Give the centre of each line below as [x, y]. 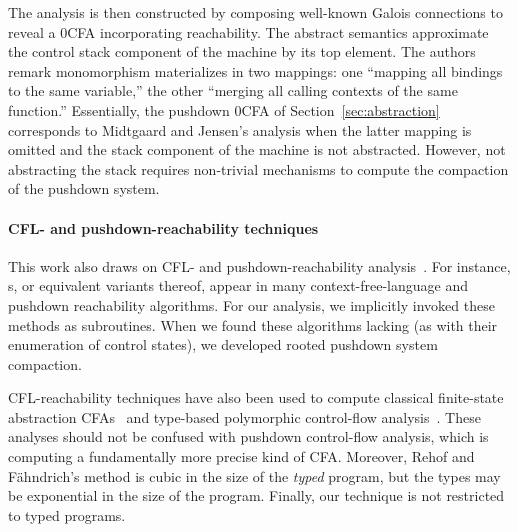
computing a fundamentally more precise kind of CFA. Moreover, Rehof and [241, 456]
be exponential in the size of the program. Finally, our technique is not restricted [256, 495]
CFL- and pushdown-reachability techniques [163, 227]
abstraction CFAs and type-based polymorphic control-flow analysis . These [244, 416]
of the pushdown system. [84, 188]
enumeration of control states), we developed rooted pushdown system [223, 344]
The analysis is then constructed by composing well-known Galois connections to [255, 12]
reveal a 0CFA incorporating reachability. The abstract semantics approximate [248, 31]
